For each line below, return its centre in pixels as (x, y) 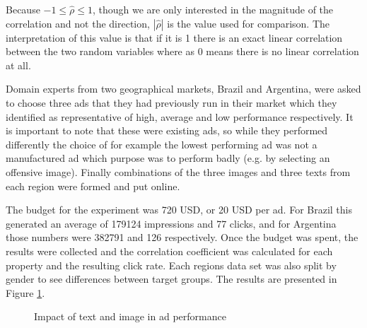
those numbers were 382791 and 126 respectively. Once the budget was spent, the (182, 237)
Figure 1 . (25, 292)
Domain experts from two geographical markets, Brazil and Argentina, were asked (183, 89)
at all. (18, 65)
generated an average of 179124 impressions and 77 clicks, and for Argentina (171, 223)
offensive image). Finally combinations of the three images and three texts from (178, 171)
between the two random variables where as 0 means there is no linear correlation (182, 51)
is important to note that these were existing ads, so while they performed (167, 130)
